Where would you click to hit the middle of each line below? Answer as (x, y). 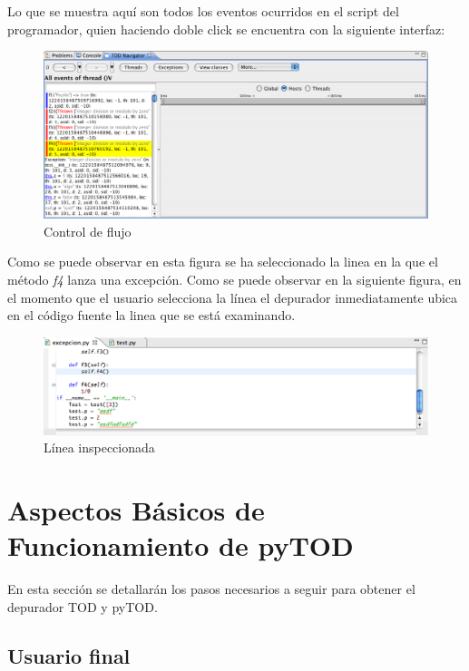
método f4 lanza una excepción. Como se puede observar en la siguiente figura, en (234, 280)
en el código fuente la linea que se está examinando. (151, 315)
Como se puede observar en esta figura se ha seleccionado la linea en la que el (223, 262)
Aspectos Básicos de (136, 510)
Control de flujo (88, 231)
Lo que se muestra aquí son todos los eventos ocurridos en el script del (203, 11)
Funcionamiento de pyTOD (181, 545)
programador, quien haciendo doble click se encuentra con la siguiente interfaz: (226, 29)
